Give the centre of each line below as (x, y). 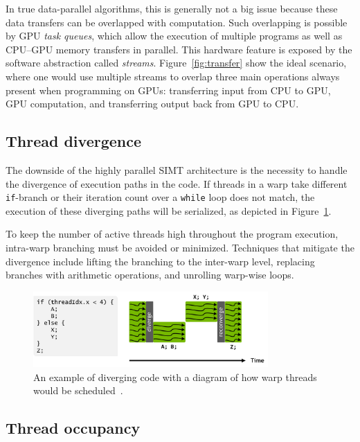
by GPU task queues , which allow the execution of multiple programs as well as (174, 36)
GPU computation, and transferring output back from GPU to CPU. (152, 104)
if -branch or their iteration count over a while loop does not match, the (160, 197)
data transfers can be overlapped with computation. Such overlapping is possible (177, 22)
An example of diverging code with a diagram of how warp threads (175, 377)
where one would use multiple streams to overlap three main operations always (173, 76)
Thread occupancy (73, 428)
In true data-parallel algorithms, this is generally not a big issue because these (172, 8)
